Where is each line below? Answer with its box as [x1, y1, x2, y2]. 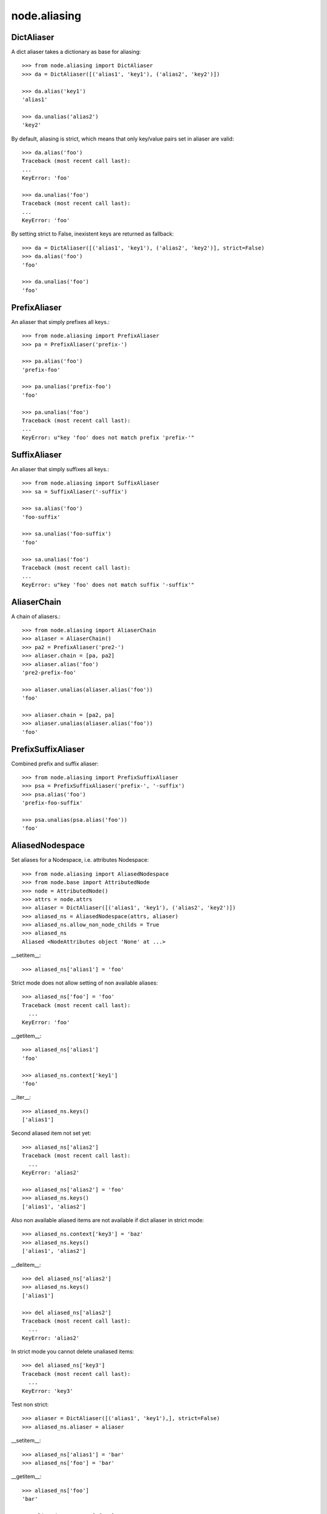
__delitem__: [11, 1261, 41, 1268]
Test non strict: [11, 1401, 49, 1408]
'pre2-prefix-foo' [22, 669, 77, 676]
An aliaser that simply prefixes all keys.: [11, 318, 110, 325]
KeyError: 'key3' [22, 1387, 73, 1394]
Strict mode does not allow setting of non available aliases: [11, 979, 158, 987]
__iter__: [11, 1094, 31, 1101]
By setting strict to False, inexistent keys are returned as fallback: [11, 230, 174, 237]
